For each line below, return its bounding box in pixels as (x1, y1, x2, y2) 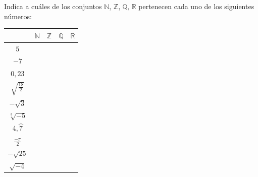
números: (4, 11, 32, 21)
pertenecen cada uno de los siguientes (138, 1, 254, 11)
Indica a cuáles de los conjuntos (4, 1, 102, 11)
